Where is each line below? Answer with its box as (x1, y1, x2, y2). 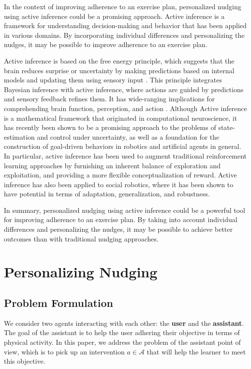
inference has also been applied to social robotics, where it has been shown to (4, 179, 234, 189)
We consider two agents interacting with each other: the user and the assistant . (4, 318, 244, 328)
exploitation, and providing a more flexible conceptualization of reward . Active (4, 170, 237, 180)
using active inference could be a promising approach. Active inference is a (4, 11, 225, 21)
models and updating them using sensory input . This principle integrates (4, 75, 222, 85)
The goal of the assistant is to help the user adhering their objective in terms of (4, 327, 240, 337)
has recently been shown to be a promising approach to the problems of (4, 122, 216, 132)
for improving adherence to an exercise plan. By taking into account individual (4, 214, 237, 225)
